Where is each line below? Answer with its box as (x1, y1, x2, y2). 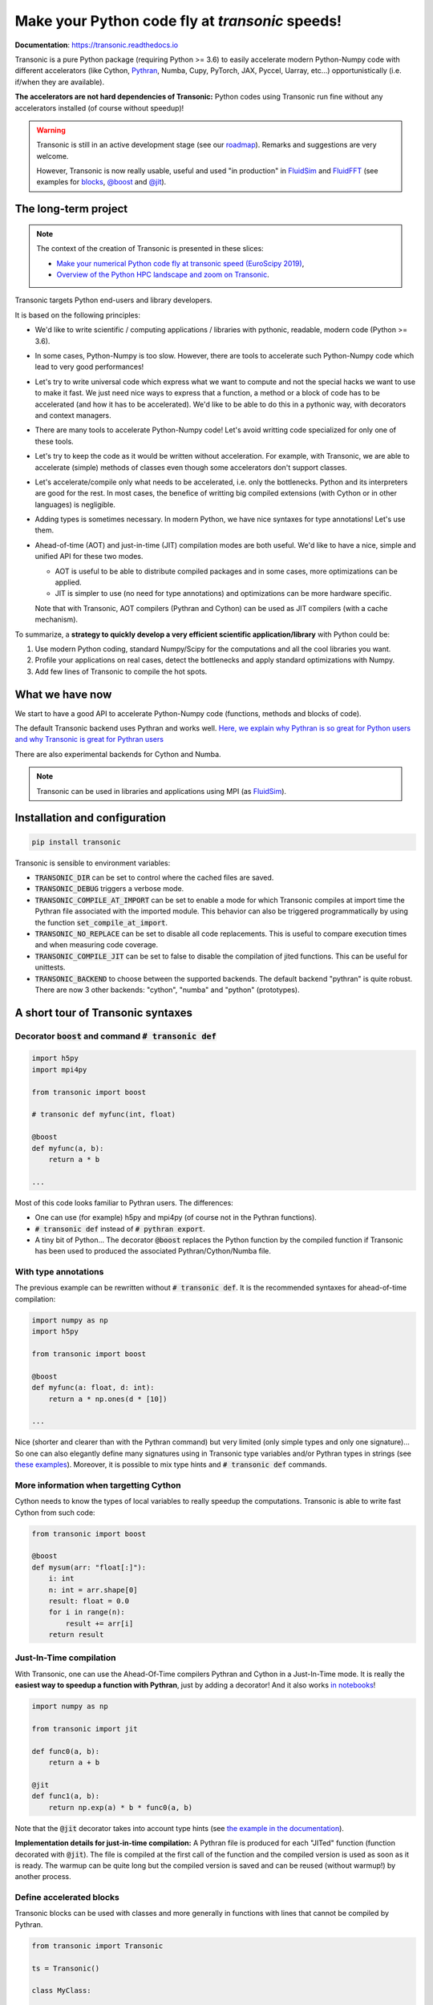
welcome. (36, 151, 69, 160)
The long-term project (14, 202, 128, 216)
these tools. (34, 436, 74, 446)
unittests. (34, 962, 66, 972)
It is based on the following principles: (14, 310, 140, 320)
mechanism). (34, 614, 79, 625)
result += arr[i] (65, 1618, 134, 1628)
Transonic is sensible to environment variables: (14, 858, 171, 868)
